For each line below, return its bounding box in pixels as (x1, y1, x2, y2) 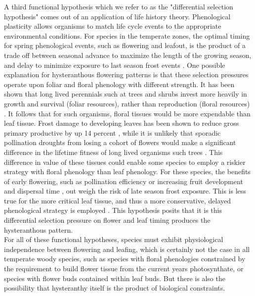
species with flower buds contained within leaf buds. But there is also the (4, 273, 225, 283)
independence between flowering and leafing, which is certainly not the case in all (4, 244, 250, 254)
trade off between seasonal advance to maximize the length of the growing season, (4, 49, 252, 60)
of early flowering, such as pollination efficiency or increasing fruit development (4, 176, 243, 186)
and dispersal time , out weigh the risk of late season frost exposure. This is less (4, 186, 246, 196)
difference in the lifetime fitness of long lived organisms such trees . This (4, 147, 223, 157)
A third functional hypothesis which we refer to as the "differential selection (4, 1, 233, 11)
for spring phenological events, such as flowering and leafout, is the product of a (4, 40, 246, 50)
